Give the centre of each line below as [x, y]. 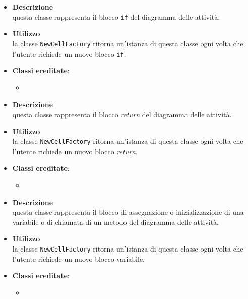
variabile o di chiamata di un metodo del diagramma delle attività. [116, 221]
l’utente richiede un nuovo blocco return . [75, 151]
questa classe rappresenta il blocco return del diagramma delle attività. [122, 114]
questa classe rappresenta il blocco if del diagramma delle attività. [116, 16]
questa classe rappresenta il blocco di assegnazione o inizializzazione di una [128, 212]
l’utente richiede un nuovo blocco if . [69, 53]
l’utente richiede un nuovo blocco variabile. [79, 258]
